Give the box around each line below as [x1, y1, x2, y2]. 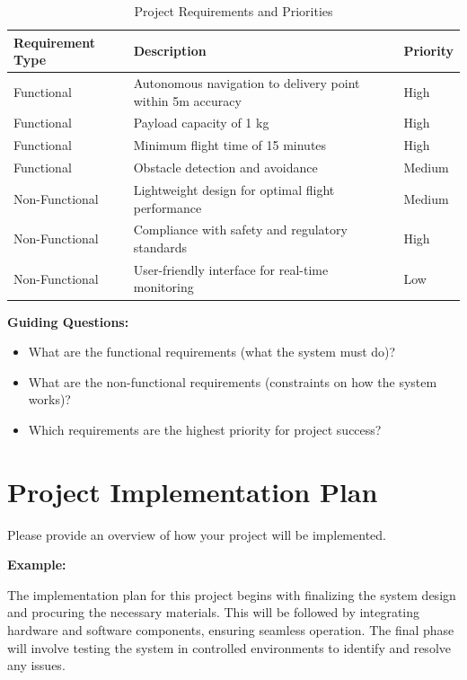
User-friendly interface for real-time [133, 260, 329, 278]
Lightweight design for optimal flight [133, 181, 335, 199]
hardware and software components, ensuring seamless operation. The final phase [7, 621, 454, 640]
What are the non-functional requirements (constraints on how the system [28, 372, 437, 391]
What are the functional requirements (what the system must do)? [28, 342, 396, 361]
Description [133, 41, 207, 60]
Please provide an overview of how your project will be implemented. [7, 525, 386, 543]
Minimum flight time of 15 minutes [133, 136, 327, 155]
